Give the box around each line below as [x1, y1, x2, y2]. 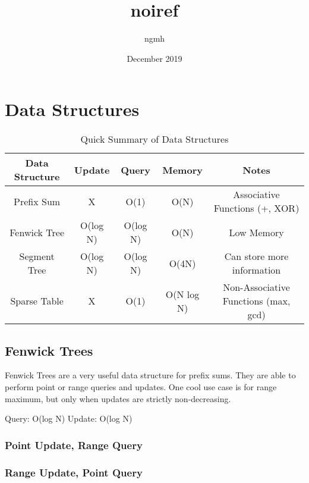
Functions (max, [222, 294, 291, 308]
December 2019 [127, 52, 182, 64]
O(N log [165, 287, 200, 301]
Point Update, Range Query [5, 437, 143, 452]
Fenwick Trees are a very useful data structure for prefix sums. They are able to [5, 369, 296, 381]
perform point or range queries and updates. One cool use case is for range [5, 381, 277, 393]
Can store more [224, 249, 289, 264]
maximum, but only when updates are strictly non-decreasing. [5, 392, 231, 404]
